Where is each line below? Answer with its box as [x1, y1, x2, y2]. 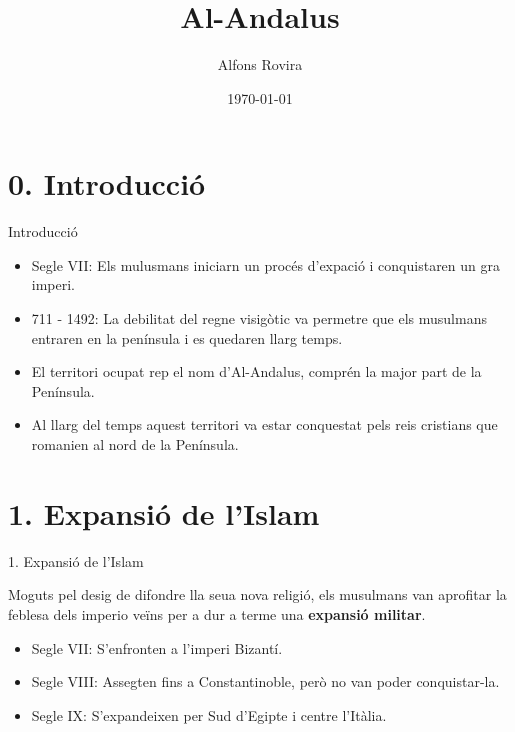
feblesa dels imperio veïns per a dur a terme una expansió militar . [8, 603, 426, 624]
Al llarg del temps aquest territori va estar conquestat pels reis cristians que [31, 414, 498, 435]
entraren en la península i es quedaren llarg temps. [31, 327, 343, 348]
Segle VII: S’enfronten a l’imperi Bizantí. [31, 637, 283, 658]
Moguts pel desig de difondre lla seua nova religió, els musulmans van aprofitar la [8, 584, 507, 605]
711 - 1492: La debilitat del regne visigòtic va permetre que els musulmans [31, 308, 487, 329]
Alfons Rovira [217, 54, 303, 75]
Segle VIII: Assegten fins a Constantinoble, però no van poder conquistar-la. [31, 671, 500, 692]
